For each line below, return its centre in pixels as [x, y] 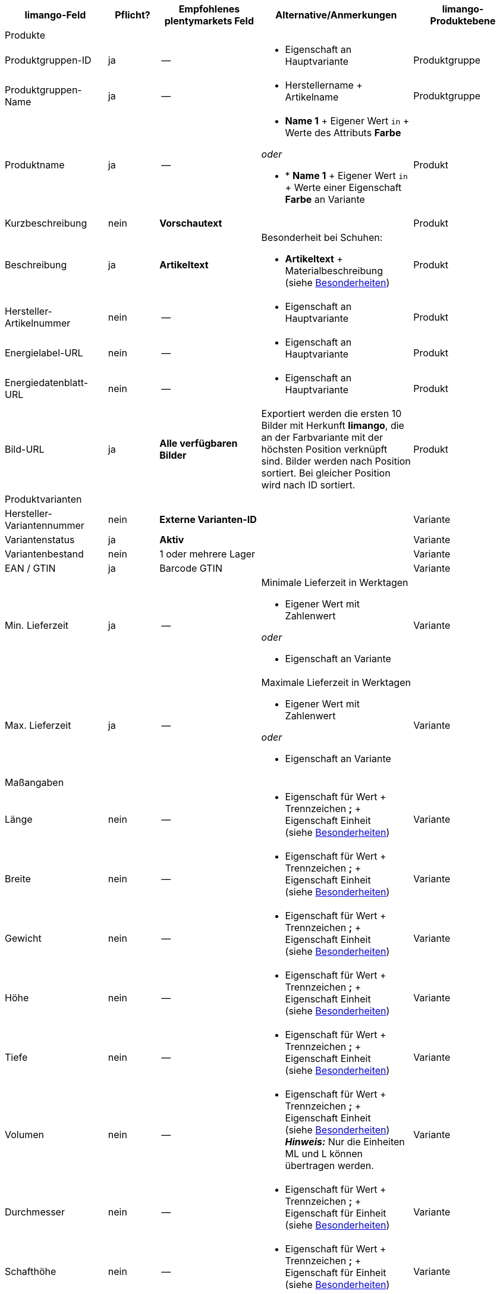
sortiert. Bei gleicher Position [326, 473]
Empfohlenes [209, 9]
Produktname [35, 165]
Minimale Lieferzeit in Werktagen [335, 582]
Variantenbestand [44, 554]
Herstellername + [324, 85]
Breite [18, 879]
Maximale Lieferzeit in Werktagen [336, 682]
